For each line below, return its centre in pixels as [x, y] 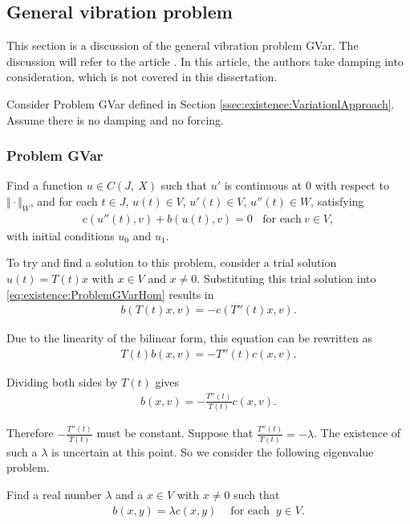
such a [22, 451]
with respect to [352, 185]
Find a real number [54, 495]
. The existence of [357, 433]
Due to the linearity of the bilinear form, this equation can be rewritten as [189, 338]
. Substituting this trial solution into [286, 278]
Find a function [45, 185]
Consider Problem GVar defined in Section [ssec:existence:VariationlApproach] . [201, 103]
